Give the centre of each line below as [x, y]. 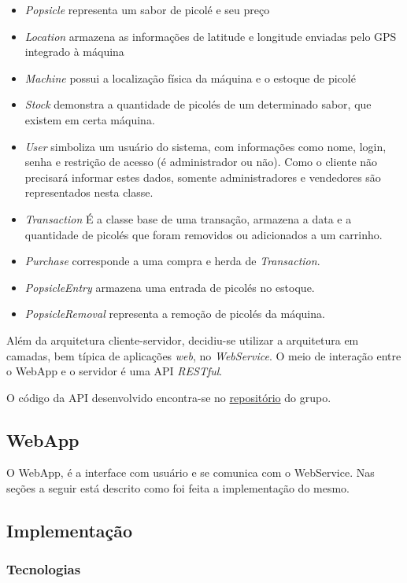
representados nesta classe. [89, 192]
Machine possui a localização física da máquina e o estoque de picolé [190, 77]
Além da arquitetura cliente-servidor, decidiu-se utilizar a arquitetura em [183, 339]
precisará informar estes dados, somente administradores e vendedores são [203, 177]
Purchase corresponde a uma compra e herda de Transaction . [172, 261]
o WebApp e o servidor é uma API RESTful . [115, 371]
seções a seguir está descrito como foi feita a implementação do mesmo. [178, 488]
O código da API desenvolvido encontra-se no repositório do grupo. [169, 397]
